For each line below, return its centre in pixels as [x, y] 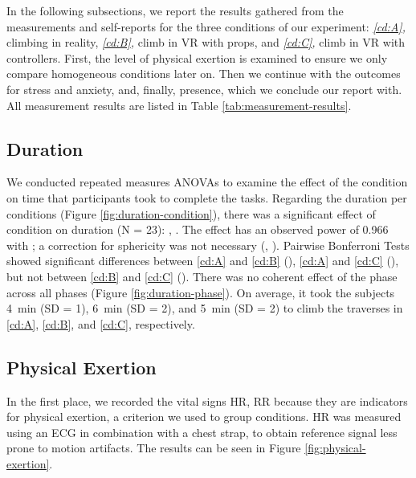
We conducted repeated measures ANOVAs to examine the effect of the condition [207, 182]
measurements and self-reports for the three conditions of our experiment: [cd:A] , [206, 26]
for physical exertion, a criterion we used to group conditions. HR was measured [204, 417]
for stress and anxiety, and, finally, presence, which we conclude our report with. [204, 89]
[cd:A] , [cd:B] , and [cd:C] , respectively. [101, 323]
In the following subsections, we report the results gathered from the [175, 10]
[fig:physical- [335, 448]
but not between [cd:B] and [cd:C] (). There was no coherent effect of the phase [202, 276]
